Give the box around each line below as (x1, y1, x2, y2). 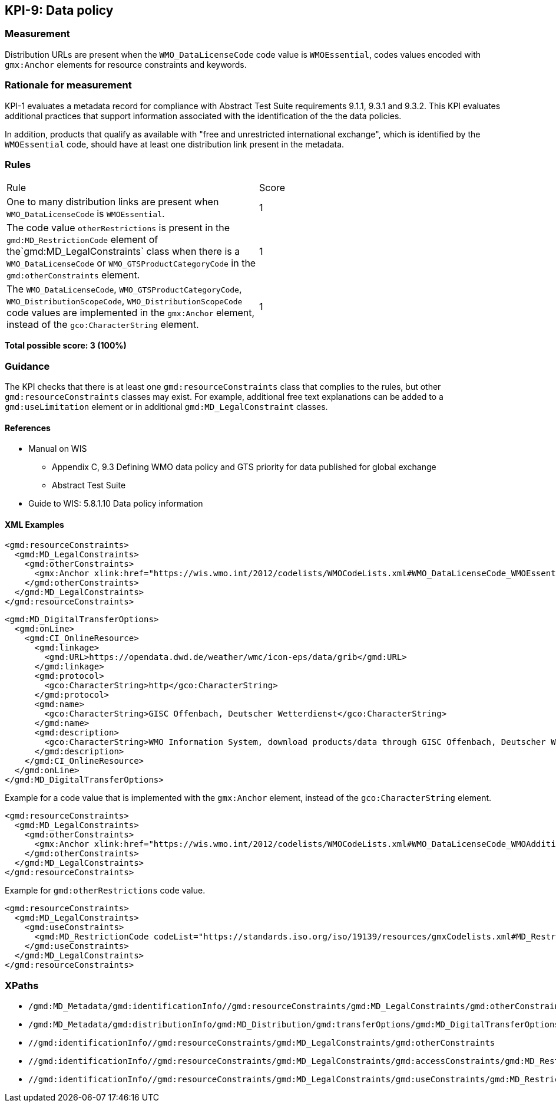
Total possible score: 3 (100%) (5, 340, 127, 351)
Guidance (5, 360, 50, 372)
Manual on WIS (28, 444, 87, 454)
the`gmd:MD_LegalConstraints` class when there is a (6, 245, 240, 258)
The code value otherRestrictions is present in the (6, 222, 230, 234)
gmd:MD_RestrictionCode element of (6, 234, 158, 246)
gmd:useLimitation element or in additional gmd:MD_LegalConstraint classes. (5, 402, 328, 412)
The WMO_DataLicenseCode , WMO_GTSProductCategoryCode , (6, 283, 242, 295)
